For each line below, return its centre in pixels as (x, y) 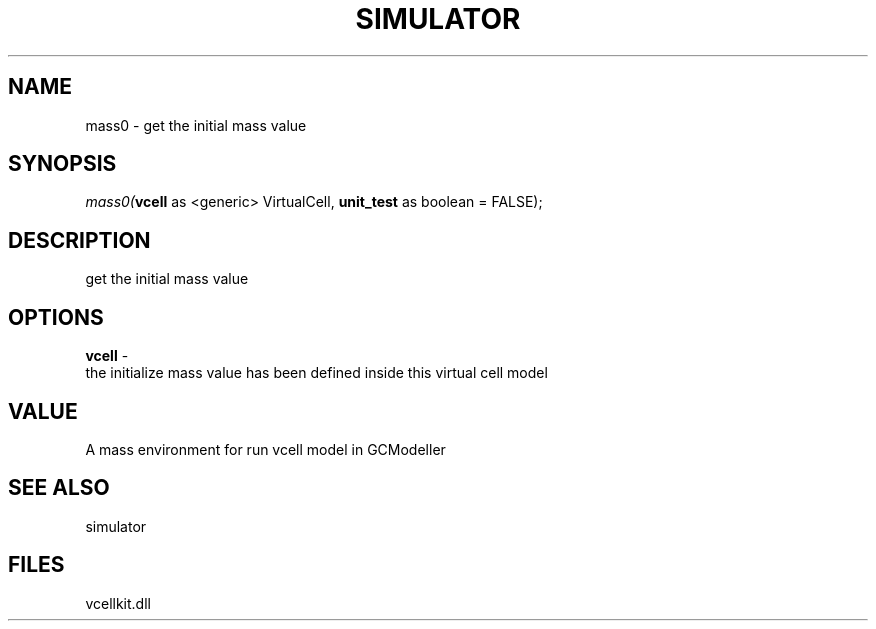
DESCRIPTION (79, 240)
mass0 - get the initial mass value (196, 125)
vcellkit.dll (118, 603)
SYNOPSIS (62, 164)
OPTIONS (56, 317)
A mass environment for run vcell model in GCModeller (265, 449)
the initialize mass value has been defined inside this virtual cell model (316, 373)
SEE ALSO (59, 488)
